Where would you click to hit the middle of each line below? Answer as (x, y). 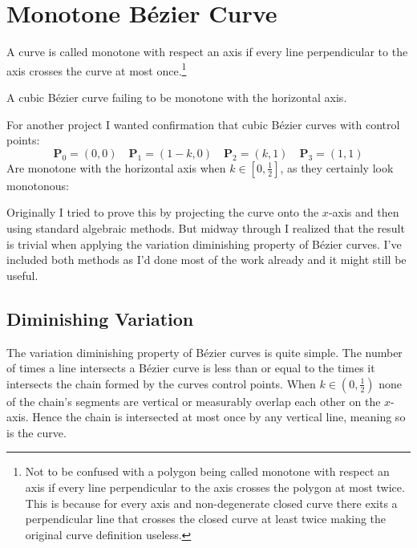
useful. (22, 275)
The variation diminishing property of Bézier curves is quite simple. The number (204, 352)
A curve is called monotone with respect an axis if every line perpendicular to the (207, 52)
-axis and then (364, 212)
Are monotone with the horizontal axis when (116, 167)
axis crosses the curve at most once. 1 (97, 69)
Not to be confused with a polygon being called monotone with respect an (207, 471)
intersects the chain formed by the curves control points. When (161, 383)
